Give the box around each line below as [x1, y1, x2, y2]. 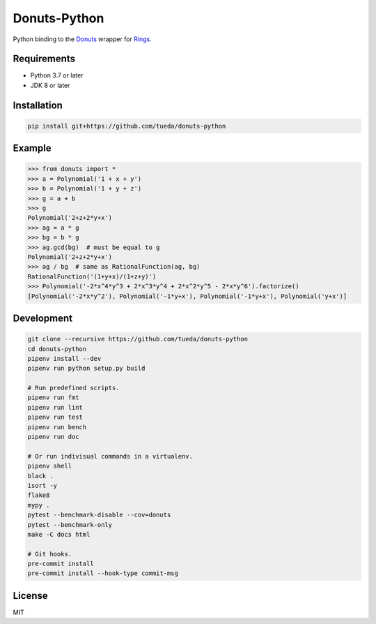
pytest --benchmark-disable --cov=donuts [27, 511, 171, 519]
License [13, 590, 48, 602]
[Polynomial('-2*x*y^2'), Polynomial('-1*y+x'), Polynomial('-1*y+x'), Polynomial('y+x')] [27, 292, 347, 300]
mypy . [27, 501, 50, 509]
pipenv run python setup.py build [27, 364, 146, 373]
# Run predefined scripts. [27, 384, 120, 392]
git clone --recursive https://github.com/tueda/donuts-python [27, 335, 249, 343]
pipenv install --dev [27, 355, 102, 362]
